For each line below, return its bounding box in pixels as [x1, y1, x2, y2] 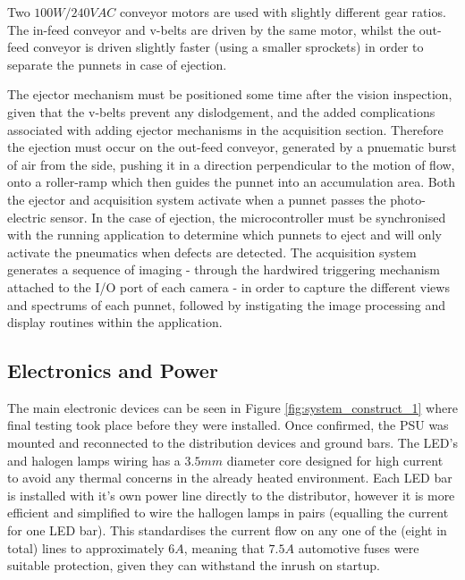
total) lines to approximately [7, 538, 165, 557]
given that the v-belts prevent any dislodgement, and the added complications [7, 102, 435, 121]
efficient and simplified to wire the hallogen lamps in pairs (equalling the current [7, 503, 449, 522]
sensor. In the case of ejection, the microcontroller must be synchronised [50, 207, 446, 226]
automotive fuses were [298, 538, 419, 557]
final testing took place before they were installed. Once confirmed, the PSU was [7, 416, 449, 434]
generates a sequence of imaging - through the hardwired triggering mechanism [7, 260, 440, 279]
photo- [390, 189, 426, 208]
